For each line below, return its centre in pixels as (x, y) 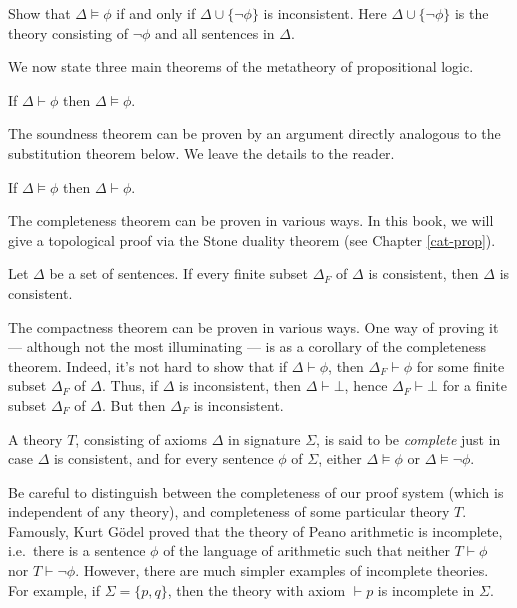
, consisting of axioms (141, 438)
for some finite (460, 365)
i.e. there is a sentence (77, 550)
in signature (264, 438)
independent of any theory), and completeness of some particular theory (229, 511)
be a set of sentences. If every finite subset (179, 273)
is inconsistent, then (240, 385)
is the (471, 13)
